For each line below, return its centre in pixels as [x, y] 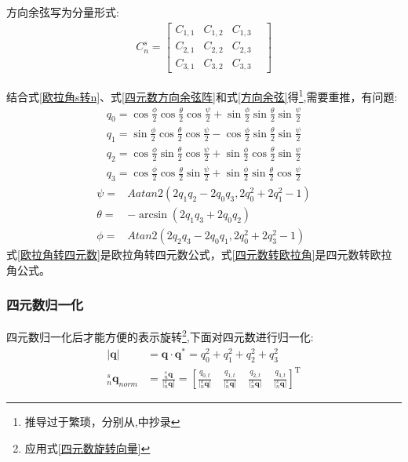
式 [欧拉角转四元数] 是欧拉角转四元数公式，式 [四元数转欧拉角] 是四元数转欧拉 [199, 254]
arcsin [153, 215]
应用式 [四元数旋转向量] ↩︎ [87, 447]
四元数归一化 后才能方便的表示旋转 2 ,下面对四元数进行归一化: [160, 336]
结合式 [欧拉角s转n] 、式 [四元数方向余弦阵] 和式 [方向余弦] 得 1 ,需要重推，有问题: [202, 95]
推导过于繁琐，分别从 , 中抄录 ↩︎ [102, 422]
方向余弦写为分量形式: [63, 12]
